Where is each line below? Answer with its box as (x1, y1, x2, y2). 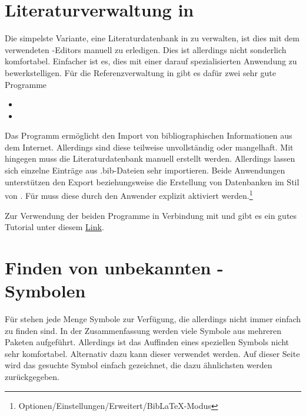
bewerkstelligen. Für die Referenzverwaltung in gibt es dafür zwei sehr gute (5, 66, 276, 78)
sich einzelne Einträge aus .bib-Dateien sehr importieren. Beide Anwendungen (5, 164, 285, 176)
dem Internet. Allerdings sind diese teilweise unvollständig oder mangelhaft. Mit (5, 140, 294, 153)
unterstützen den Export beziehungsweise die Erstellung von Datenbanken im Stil (5, 175, 300, 188)
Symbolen (5, 279, 86, 303)
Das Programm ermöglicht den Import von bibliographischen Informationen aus (5, 129, 292, 142)
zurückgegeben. (5, 370, 59, 382)
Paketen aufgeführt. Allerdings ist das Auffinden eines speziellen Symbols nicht (5, 336, 289, 348)
